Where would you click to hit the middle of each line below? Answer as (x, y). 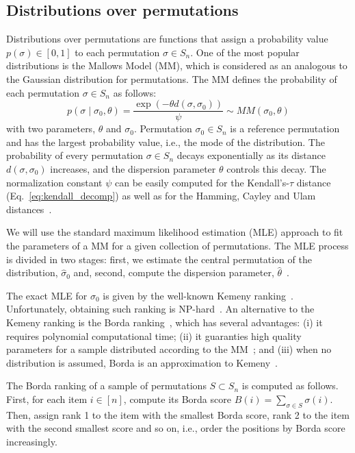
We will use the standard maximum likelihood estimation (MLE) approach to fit (175, 232)
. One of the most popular (245, 52)
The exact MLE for (47, 295)
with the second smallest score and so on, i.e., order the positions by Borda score (176, 428)
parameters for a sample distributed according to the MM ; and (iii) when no (169, 349)
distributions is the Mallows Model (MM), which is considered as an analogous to (177, 65)
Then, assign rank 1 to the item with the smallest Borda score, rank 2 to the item (178, 414)
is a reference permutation (285, 128)
